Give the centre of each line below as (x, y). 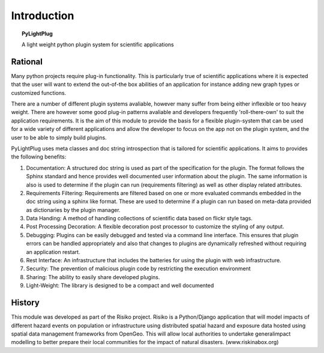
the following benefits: (39, 157)
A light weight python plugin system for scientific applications (98, 44)
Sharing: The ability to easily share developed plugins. (93, 277)
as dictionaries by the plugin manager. (73, 210)
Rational (27, 62)
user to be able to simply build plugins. (59, 137)
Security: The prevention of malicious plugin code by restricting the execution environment (139, 269)
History (25, 303)
